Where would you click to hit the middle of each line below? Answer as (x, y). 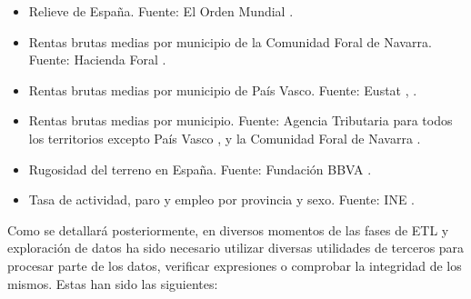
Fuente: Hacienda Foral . (97, 60)
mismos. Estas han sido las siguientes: (113, 283)
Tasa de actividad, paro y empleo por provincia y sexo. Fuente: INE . (221, 199)
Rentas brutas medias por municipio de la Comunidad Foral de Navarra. (230, 41)
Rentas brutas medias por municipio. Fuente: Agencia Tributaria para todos (241, 120)
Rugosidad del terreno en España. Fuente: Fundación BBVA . (200, 169)
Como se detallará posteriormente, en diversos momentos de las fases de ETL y (228, 229)
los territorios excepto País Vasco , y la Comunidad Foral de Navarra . (225, 138)
